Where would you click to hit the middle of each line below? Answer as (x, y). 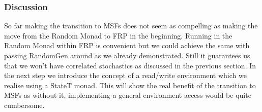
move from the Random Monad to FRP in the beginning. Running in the (118, 35)
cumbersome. (24, 105)
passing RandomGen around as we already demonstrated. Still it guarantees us (127, 55)
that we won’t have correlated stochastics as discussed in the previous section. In (130, 65)
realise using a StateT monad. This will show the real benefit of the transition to (130, 85)
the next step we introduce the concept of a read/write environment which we (125, 75)
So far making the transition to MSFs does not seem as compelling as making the (131, 26)
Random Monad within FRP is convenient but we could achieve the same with (127, 45)
